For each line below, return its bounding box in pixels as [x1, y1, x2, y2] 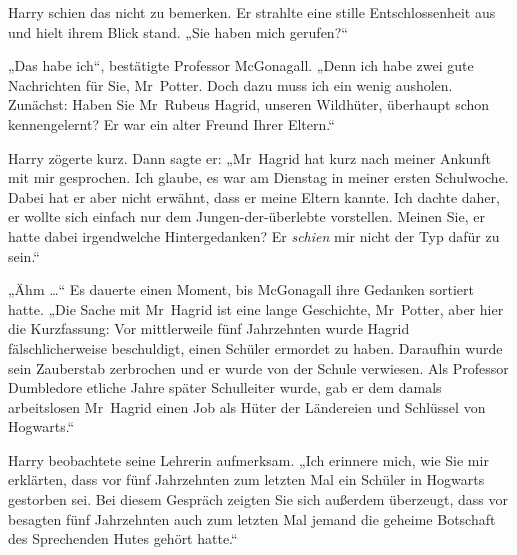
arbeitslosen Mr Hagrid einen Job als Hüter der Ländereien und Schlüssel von [8, 396, 486, 417]
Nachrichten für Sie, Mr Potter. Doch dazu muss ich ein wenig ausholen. [8, 74, 453, 95]
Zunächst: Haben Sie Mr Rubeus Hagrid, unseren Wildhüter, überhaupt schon [8, 94, 490, 115]
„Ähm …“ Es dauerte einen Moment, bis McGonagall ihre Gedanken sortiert [8, 279, 474, 300]
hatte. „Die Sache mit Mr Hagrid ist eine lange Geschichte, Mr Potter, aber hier [8, 298, 504, 319]
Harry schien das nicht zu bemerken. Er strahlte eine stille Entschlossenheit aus [8, 2, 496, 22]
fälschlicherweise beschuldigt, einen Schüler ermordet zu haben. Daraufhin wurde [8, 337, 503, 358]
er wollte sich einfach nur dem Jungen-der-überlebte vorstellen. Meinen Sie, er [8, 206, 485, 227]
